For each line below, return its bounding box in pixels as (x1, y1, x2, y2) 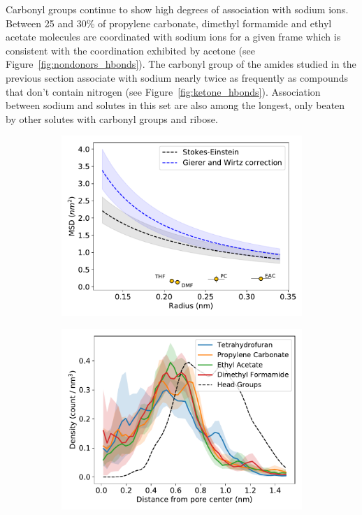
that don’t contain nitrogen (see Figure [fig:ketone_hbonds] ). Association (6, 84, 321, 99)
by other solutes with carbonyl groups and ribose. (6, 111, 218, 126)
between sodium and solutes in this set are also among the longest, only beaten (6, 98, 345, 113)
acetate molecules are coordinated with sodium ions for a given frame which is (6, 29, 341, 44)
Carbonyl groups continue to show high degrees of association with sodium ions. (6, 2, 349, 16)
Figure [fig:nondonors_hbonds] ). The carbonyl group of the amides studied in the (6, 57, 356, 71)
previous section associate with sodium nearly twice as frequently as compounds (6, 70, 348, 85)
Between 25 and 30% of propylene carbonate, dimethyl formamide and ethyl (6, 15, 332, 30)
